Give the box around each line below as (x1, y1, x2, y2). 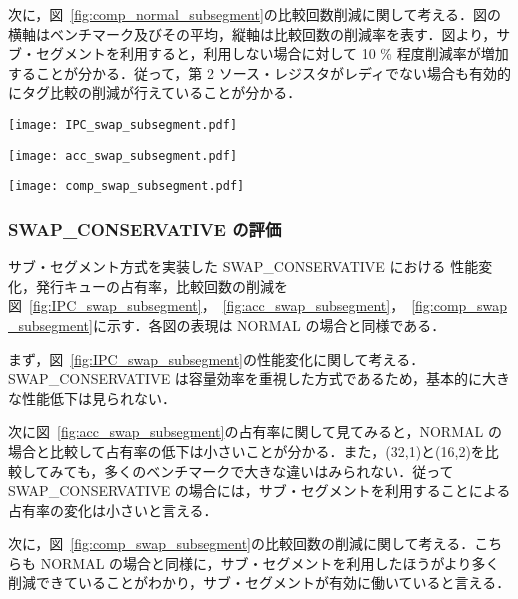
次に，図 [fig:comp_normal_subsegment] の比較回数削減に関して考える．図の (8, 4, 501, 24)
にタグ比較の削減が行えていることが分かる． (8, 82, 302, 103)
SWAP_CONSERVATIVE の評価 (8, 216, 282, 241)
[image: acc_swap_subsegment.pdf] (8, 148, 238, 163)
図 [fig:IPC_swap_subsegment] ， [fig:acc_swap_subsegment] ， (8, 295, 405, 316)
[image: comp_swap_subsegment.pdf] (8, 179, 245, 194)
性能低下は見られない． (21, 387, 176, 408)
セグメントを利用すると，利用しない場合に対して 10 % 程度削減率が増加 (35, 43, 509, 64)
